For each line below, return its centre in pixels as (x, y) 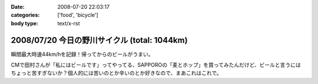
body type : (24, 23)
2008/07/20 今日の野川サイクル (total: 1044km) (99, 40)
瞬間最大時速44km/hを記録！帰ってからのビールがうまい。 (82, 54)
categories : (25, 15)
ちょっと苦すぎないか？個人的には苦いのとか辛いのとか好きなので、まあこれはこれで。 (116, 73)
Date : (18, 7)
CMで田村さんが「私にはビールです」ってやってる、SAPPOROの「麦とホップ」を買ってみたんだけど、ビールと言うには (156, 65)
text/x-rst (69, 23)
